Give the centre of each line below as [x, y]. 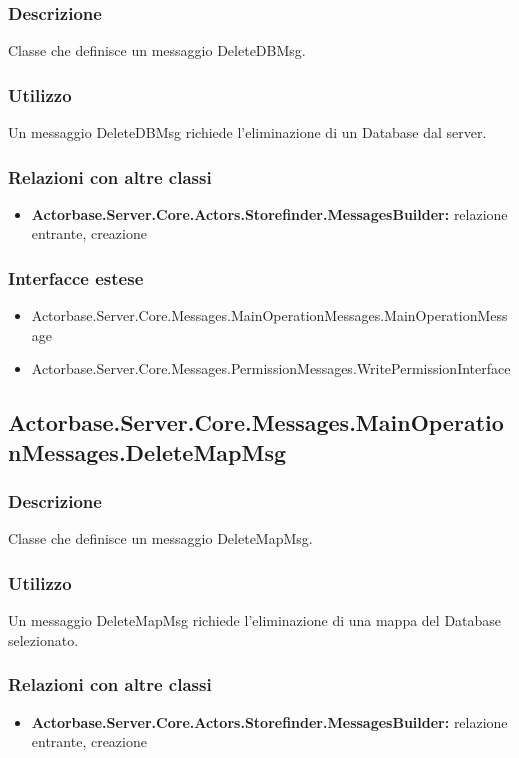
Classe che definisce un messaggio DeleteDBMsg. [157, 50]
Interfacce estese [76, 277]
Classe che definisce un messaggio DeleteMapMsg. [160, 538]
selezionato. [43, 639]
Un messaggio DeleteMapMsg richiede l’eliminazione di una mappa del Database [255, 620]
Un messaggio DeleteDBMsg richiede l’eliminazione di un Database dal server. [247, 132]
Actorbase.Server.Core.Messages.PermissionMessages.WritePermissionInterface [271, 368]
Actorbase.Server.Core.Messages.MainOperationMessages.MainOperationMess [269, 315]
